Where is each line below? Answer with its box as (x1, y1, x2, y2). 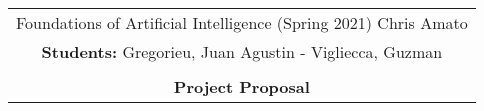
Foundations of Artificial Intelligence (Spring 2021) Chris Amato (16, 11, 468, 34)
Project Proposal (173, 75, 310, 98)
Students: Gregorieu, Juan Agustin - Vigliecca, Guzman (41, 40, 443, 63)
